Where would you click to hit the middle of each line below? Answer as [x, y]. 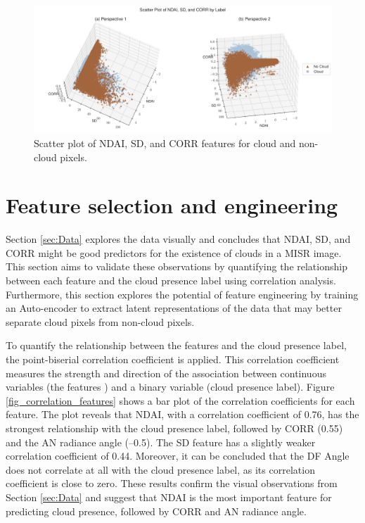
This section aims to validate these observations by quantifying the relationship [177, 266]
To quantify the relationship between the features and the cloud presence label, [176, 345]
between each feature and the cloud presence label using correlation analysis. [171, 281]
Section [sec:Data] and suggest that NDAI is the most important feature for [169, 497]
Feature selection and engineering [172, 205]
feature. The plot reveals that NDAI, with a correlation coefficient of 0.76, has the [182, 414]
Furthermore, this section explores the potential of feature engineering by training [182, 294]
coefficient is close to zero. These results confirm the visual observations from [172, 483]
